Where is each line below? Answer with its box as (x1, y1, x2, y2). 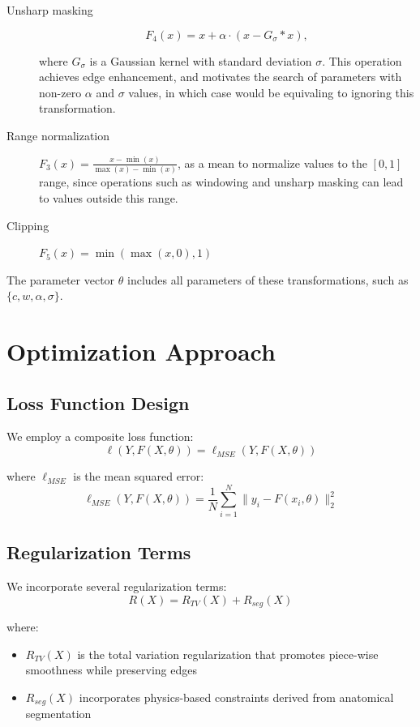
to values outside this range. (39, 189, 178, 206)
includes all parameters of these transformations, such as (127, 271, 409, 288)
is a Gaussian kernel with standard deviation (89, 52, 312, 69)
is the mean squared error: (73, 468, 204, 485)
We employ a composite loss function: (6, 428, 194, 445)
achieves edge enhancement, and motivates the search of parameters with (39, 68, 402, 85)
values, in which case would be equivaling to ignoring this (128, 83, 414, 100)
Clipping (6, 216, 49, 233)
